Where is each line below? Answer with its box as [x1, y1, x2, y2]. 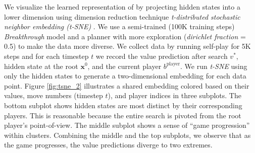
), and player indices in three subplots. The [108, 90, 241, 101]
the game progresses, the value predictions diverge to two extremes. [4, 139, 213, 150]
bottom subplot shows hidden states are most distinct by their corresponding [4, 100, 242, 110]
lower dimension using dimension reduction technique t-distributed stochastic [4, 11, 240, 22]
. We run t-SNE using [180, 60, 247, 71]
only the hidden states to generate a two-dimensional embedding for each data [4, 70, 246, 81]
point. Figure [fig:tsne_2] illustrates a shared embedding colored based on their [4, 80, 249, 91]
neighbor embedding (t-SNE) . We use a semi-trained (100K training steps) [4, 21, 235, 32]
